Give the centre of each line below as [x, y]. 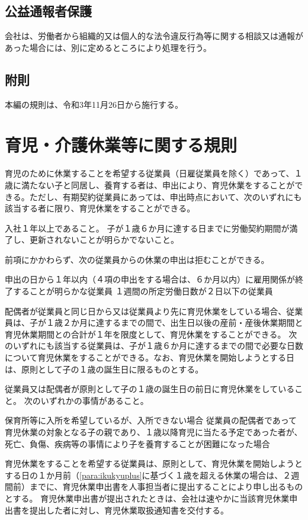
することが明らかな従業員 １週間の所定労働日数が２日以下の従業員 [143, 291]
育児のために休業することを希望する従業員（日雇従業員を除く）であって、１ [154, 173]
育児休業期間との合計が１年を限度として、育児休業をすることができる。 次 [151, 334]
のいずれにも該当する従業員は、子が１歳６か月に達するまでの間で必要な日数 [154, 346]
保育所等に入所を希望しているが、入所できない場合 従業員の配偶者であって [151, 420]
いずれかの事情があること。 [94, 400]
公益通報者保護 [48, 11]
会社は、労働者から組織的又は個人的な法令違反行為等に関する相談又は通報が [154, 36]
